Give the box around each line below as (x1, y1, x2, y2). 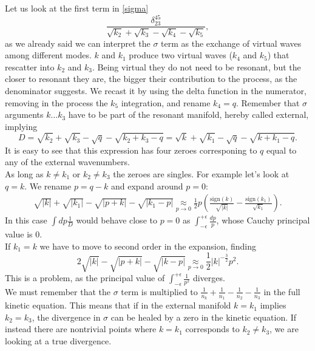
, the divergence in (32, 310, 101, 323)
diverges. (192, 271, 225, 284)
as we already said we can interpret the (5, 36, 151, 49)
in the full (263, 285, 300, 298)
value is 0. (5, 228, 42, 240)
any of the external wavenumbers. (5, 155, 130, 168)
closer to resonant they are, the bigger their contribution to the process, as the (5, 72, 297, 85)
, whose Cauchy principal (216, 214, 310, 227)
